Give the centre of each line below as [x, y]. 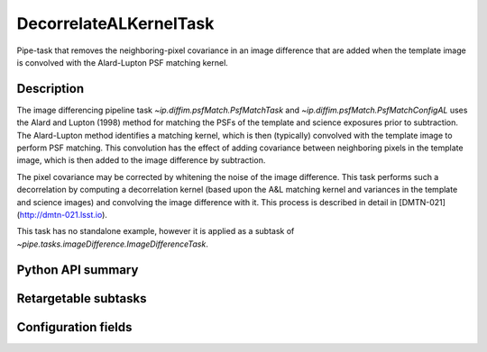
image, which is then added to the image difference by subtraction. [141, 160]
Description [51, 89]
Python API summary [78, 270]
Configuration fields [74, 327]
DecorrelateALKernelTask [115, 23]
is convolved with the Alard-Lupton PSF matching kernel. [123, 62]
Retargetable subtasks [82, 298]
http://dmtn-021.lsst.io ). [64, 214]
